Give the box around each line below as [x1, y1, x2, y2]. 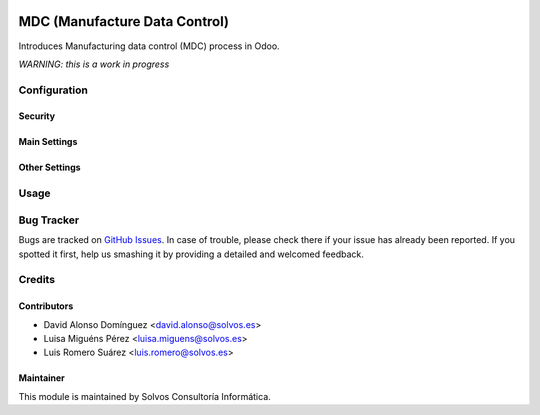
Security [18, 110, 55, 122]
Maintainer [18, 372, 65, 384]
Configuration [18, 83, 89, 97]
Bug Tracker [18, 213, 80, 227]
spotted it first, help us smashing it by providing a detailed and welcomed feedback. [18, 248, 364, 260]
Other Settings [18, 161, 81, 174]
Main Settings [18, 136, 78, 148]
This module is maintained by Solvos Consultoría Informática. [18, 390, 272, 402]
